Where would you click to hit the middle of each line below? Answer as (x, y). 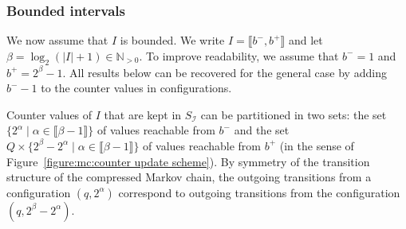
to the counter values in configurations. (136, 88)
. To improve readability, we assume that (239, 55)
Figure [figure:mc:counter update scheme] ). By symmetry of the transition (188, 161)
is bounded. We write (172, 40)
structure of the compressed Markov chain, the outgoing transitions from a (189, 177)
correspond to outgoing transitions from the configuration (259, 192)
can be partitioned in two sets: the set (294, 114)
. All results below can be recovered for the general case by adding (225, 72)
